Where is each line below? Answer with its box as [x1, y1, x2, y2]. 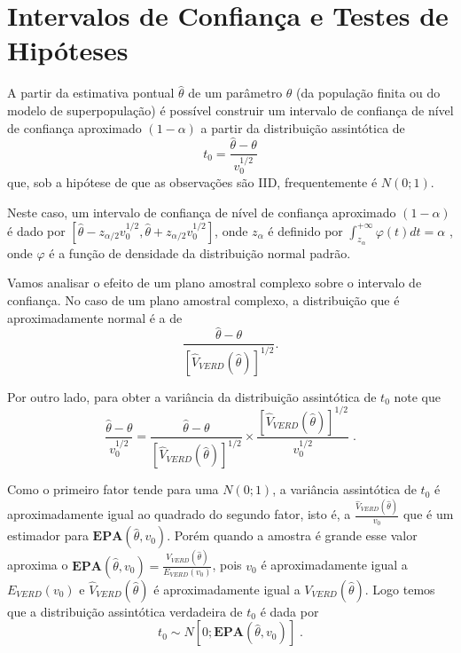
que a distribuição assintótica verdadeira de [7, 602, 243, 620]
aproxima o [7, 555, 68, 574]
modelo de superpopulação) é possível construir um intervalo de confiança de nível [7, 100, 454, 119]
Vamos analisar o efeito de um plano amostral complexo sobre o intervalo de [7, 273, 422, 292]
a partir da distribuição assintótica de [200, 118, 405, 137]
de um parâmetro [188, 83, 283, 102]
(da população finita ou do [296, 83, 441, 102]
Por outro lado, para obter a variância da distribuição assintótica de [7, 387, 377, 405]
